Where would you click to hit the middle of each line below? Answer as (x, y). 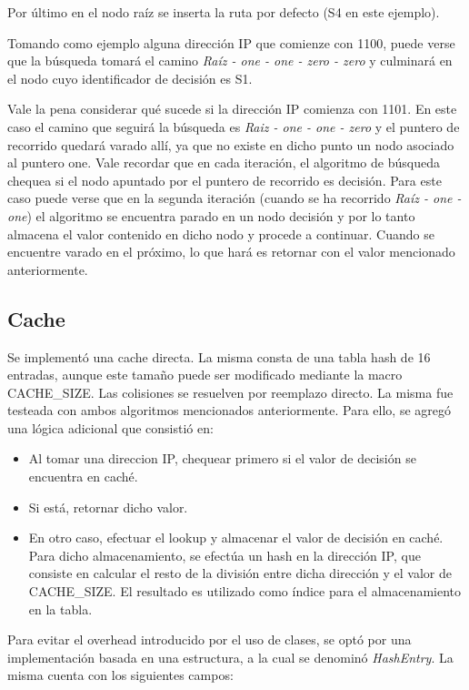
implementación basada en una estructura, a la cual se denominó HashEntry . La (230, 657)
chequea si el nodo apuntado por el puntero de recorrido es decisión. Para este (225, 180)
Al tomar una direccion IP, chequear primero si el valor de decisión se (222, 458)
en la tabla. (60, 609)
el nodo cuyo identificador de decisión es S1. (130, 78)
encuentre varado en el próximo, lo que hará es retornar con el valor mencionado (231, 252)
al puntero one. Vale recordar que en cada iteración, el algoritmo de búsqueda (224, 162)
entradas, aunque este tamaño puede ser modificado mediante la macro (205, 375)
